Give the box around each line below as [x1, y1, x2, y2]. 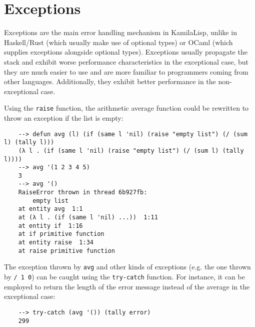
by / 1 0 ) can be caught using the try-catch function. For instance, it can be [4, 271, 245, 282]
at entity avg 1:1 [18, 205, 83, 213]
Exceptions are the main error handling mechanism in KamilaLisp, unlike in [4, 27, 237, 38]
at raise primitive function [18, 247, 115, 254]
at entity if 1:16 [18, 222, 83, 229]
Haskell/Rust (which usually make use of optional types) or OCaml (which [4, 37, 233, 47]
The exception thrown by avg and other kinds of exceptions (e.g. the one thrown [4, 261, 251, 272]
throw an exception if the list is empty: [4, 112, 123, 123]
